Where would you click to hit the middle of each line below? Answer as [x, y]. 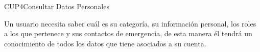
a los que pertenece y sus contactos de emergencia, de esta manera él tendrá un [128, 33]
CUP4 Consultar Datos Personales [57, 6]
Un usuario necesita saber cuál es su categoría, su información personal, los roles [130, 23]
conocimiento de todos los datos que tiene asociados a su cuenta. [105, 43]
